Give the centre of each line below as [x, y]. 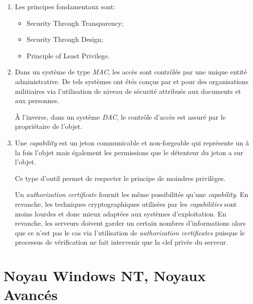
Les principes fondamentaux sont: [65, 6]
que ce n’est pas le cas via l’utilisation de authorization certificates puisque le [130, 232]
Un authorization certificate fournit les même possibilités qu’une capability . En [132, 194]
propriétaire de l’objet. [49, 126]
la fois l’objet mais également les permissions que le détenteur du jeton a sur [129, 152]
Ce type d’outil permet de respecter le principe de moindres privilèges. [120, 178]
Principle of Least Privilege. [68, 55]
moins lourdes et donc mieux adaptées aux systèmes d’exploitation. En [120, 213]
